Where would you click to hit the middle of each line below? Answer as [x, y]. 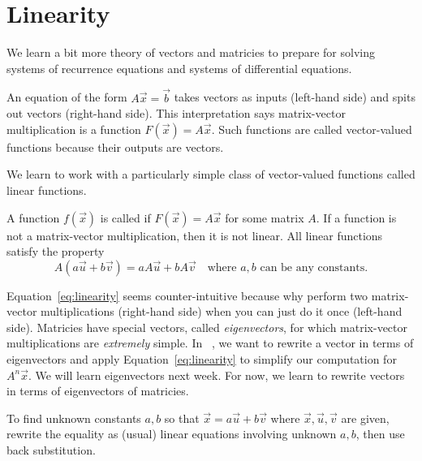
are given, [365, 418]
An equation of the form [67, 97]
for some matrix [265, 217]
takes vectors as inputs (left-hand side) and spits [295, 97]
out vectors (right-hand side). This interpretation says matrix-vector [176, 113]
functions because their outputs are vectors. [115, 146]
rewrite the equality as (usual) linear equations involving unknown [172, 434]
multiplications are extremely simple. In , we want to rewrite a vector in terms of [210, 343]
